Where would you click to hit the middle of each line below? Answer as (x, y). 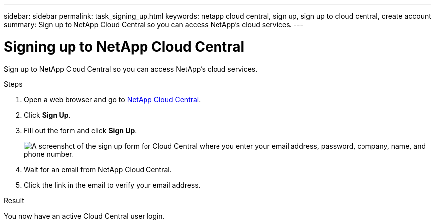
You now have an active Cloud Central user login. (84, 216)
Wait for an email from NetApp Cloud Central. (98, 169)
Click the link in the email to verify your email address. (112, 185)
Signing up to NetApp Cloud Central (124, 46)
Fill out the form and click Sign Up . (80, 130)
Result (14, 200)
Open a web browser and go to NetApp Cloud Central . (112, 99)
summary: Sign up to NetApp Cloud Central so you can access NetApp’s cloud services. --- (154, 25)
